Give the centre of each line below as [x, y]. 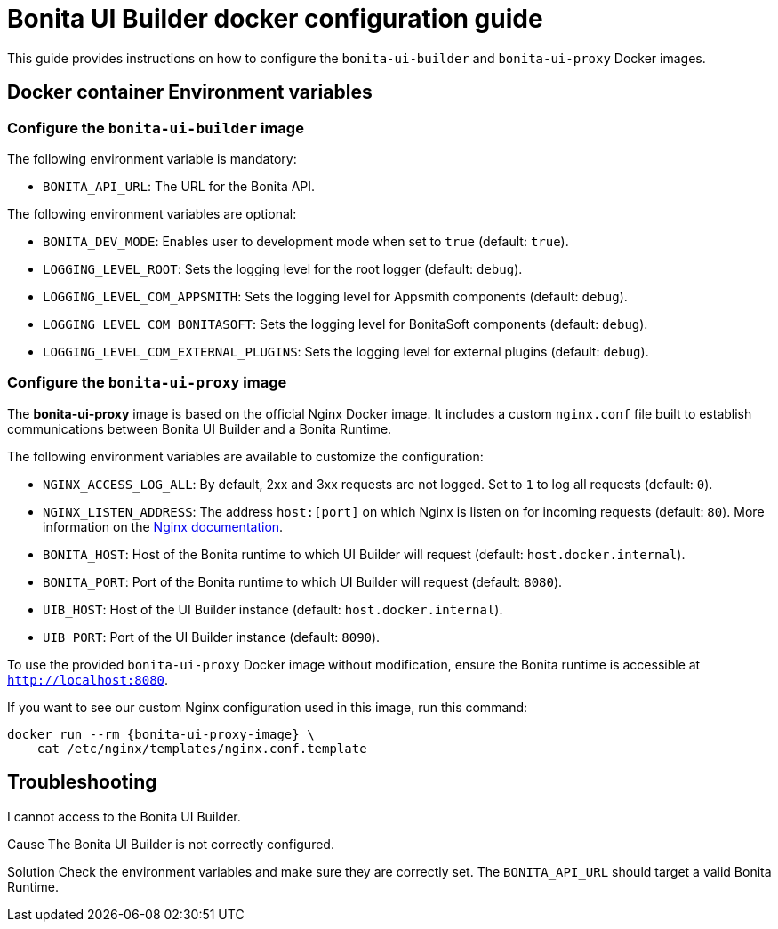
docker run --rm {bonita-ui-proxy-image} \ [161, 734]
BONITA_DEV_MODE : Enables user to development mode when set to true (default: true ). [306, 241]
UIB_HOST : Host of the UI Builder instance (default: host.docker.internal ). [273, 609]
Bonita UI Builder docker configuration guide [275, 19]
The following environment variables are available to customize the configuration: [245, 456]
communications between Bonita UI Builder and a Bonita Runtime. [200, 428]
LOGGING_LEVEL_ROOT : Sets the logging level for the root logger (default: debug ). [283, 268]
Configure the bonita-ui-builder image [156, 128]
